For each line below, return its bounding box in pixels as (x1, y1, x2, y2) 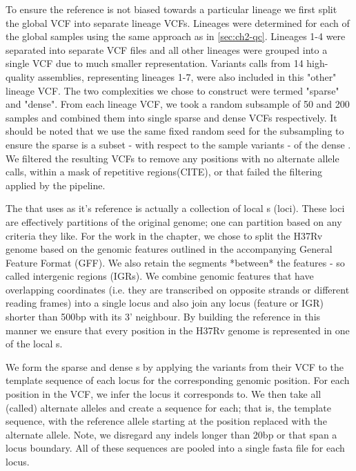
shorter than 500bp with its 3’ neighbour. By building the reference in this (6, 309, 321, 324)
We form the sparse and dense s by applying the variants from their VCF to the (6, 359, 344, 374)
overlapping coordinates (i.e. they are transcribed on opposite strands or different (6, 282, 350, 296)
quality (6, 69, 35, 84)
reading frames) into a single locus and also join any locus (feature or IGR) (6, 296, 324, 310)
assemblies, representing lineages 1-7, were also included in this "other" (38, 69, 337, 84)
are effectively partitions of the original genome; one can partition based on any (6, 214, 342, 229)
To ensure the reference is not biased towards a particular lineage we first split (6, 2, 337, 16)
